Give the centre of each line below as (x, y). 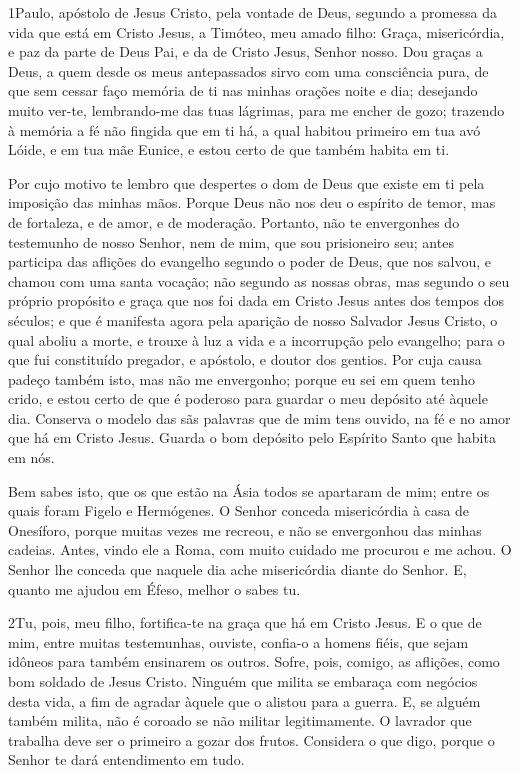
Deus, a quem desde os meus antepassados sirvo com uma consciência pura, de (248, 70)
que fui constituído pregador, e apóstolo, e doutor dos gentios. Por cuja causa (245, 359)
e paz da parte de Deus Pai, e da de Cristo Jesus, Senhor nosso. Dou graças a (245, 51)
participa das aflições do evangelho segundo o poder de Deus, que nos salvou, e (249, 261)
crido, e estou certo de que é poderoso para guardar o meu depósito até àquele (248, 398)
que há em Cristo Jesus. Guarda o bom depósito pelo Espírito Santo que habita (252, 437)
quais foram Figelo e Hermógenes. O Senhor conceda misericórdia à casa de (239, 510)
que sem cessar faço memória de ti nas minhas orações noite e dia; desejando (243, 90)
